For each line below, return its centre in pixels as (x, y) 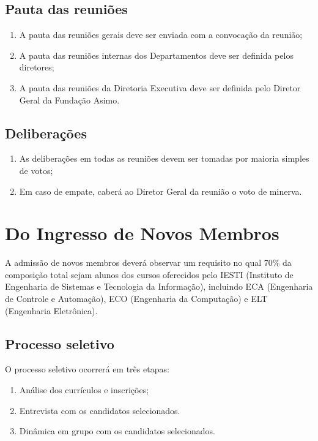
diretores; (37, 67)
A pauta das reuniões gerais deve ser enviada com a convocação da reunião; (161, 35)
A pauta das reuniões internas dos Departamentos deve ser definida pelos (156, 55)
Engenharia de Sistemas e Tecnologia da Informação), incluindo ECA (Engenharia (159, 286)
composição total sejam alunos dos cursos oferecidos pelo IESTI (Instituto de (149, 274)
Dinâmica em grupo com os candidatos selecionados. (117, 431)
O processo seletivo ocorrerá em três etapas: (87, 369)
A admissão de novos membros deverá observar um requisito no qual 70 (139, 262)
